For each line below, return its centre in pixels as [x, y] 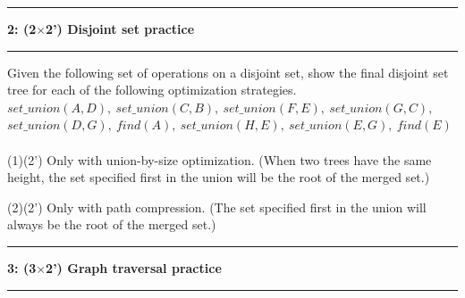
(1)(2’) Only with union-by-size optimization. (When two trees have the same [220, 159]
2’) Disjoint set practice [120, 29]
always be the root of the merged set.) [112, 224]
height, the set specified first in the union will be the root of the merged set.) [219, 177]
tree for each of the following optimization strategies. [152, 90]
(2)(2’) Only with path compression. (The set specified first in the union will [217, 207]
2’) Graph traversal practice [134, 267]
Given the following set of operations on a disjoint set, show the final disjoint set [228, 72]
